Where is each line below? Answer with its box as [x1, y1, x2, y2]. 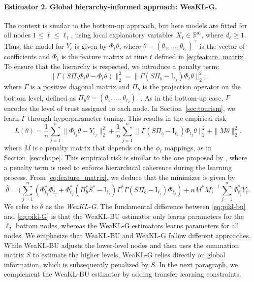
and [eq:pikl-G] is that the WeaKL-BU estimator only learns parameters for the [4, 211, 244, 221]
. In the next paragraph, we [155, 259, 238, 269]
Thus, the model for [4, 40, 64, 51]
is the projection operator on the [142, 81, 241, 92]
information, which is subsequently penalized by [4, 259, 149, 269]
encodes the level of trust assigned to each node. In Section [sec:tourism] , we [4, 103, 235, 113]
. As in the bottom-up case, [140, 92, 223, 103]
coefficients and [4, 51, 50, 62]
